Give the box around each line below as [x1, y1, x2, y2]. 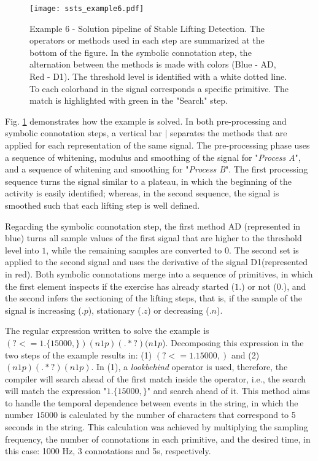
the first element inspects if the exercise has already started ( [5, 279, 235, 292]
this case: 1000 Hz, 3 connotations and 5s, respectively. [5, 444, 211, 457]
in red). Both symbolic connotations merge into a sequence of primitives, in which [5, 267, 313, 280]
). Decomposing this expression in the [162, 336, 304, 349]
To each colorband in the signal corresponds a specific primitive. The [29, 82, 289, 95]
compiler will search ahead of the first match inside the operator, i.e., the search [5, 372, 306, 385]
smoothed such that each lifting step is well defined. [5, 198, 200, 211]
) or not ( [241, 279, 277, 292]
